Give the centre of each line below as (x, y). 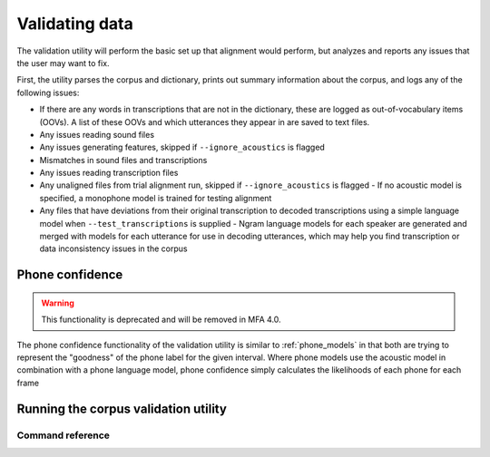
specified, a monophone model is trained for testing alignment (156, 198)
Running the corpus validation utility (122, 408)
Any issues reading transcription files (109, 173)
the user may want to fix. (63, 63)
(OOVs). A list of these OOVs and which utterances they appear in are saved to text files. (205, 122)
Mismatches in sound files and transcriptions (123, 160)
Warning (58, 303)
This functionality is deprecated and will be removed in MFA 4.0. (161, 320)
